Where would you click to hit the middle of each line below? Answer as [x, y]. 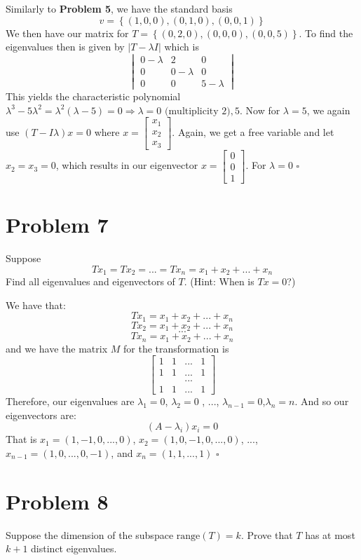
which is [182, 47]
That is [21, 439]
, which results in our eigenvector [127, 165]
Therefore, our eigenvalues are [70, 401]
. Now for [260, 110]
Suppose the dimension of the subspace [90, 534]
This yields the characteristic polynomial [93, 96]
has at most [330, 534]
